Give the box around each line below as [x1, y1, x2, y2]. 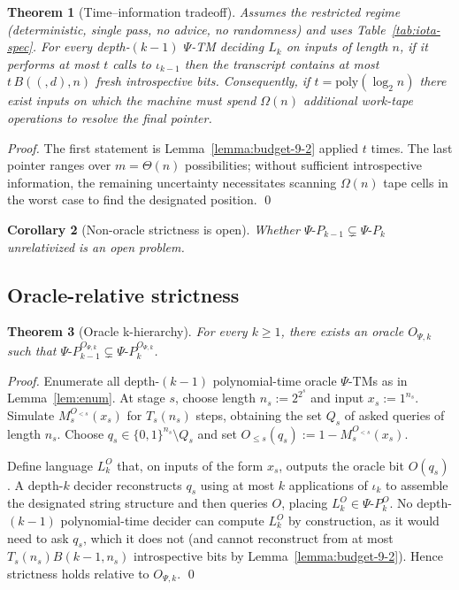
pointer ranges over [7, 156, 111, 174]
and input [310, 388, 364, 407]
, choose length [175, 388, 256, 407]
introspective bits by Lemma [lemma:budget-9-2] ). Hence [134, 547, 444, 565]
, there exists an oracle [280, 322, 404, 341]
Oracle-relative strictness [7, 280, 240, 308]
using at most [200, 475, 275, 494]
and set [197, 424, 237, 442]
